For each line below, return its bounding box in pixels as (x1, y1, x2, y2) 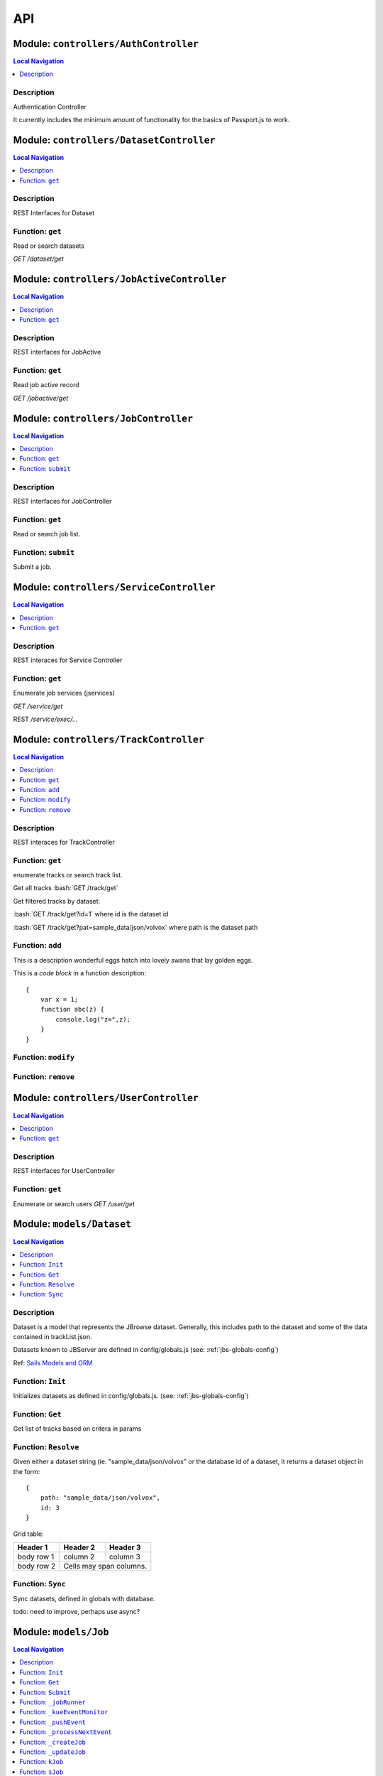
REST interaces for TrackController (13, 838, 115, 846)
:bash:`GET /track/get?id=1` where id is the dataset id (13, 910, 169, 919)
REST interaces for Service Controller (13, 656, 123, 664)
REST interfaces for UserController (13, 1166, 115, 1175)
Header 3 (109, 1542, 141, 1552)
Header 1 (17, 1542, 48, 1552)
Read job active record (13, 381, 79, 389)
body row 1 (17, 1552, 55, 1561)
